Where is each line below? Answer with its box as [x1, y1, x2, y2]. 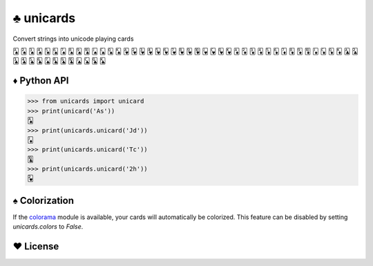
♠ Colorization [12, 194, 75, 207]
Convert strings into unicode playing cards [12, 35, 134, 43]
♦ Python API [12, 75, 69, 86]
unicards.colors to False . [12, 222, 84, 231]
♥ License [12, 240, 59, 252]
